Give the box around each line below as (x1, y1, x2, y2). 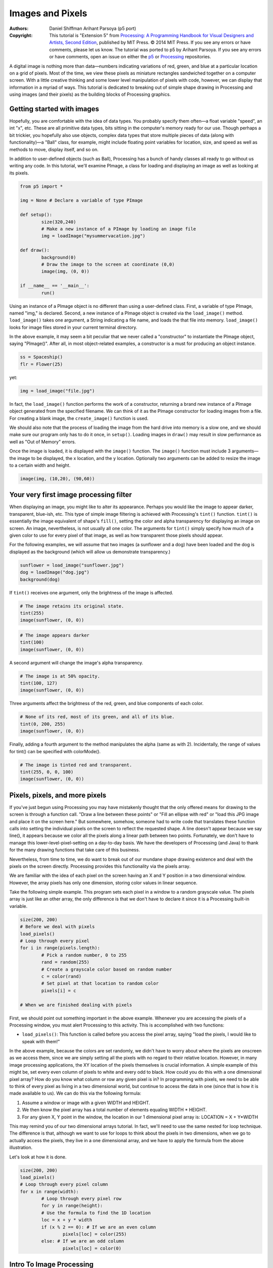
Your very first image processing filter (9, 490, 132, 499)
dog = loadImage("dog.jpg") (20, 570, 89, 575)
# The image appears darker (20, 632, 89, 638)
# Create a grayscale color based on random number (41, 966, 172, 972)
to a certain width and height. (9, 462, 71, 468)
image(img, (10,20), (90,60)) (20, 476, 95, 481)
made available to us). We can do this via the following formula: (9, 1090, 142, 1097)
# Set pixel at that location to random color (41, 980, 159, 987)
